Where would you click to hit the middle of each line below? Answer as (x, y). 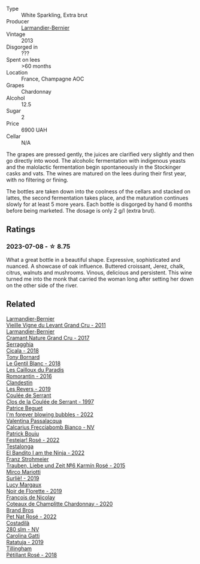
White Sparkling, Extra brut (54, 15)
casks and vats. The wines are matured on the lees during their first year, (96, 173)
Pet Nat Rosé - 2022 (31, 517)
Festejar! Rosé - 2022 (33, 440)
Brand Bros (20, 510)
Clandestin (19, 382)
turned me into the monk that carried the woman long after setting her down (100, 279)
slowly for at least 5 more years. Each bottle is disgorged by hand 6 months (99, 204)
